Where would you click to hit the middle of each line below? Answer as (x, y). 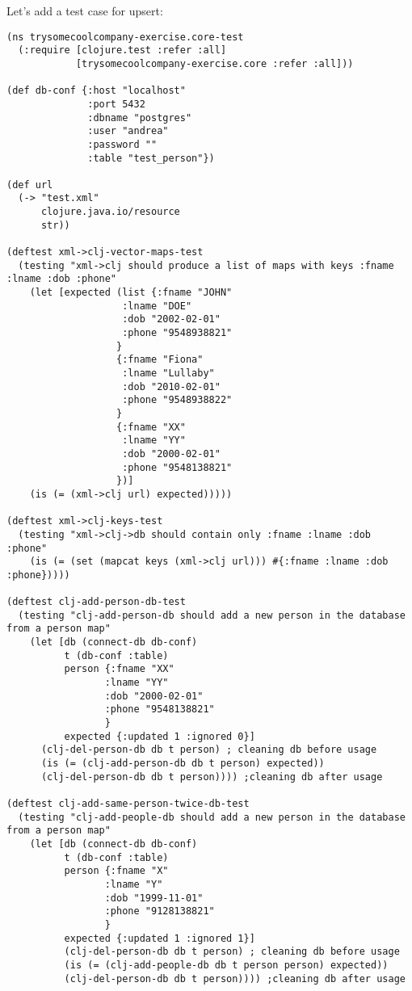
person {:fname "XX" (119, 669)
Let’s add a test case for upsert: (85, 10)
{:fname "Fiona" (160, 360)
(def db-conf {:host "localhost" (96, 91)
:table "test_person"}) (151, 158)
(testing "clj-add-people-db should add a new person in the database (212, 817)
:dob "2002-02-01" (171, 319)
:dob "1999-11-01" (154, 898)
